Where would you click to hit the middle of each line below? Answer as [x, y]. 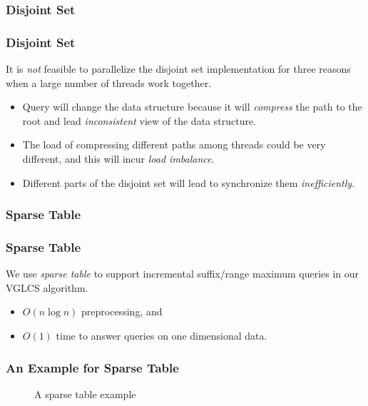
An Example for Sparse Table [92, 367]
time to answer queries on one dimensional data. [162, 336]
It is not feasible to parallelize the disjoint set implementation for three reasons [178, 69]
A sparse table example [85, 394]
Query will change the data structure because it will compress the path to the [192, 107]
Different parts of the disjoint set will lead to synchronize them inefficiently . [189, 182]
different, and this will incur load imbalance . [118, 159]
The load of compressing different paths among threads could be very [174, 144]
